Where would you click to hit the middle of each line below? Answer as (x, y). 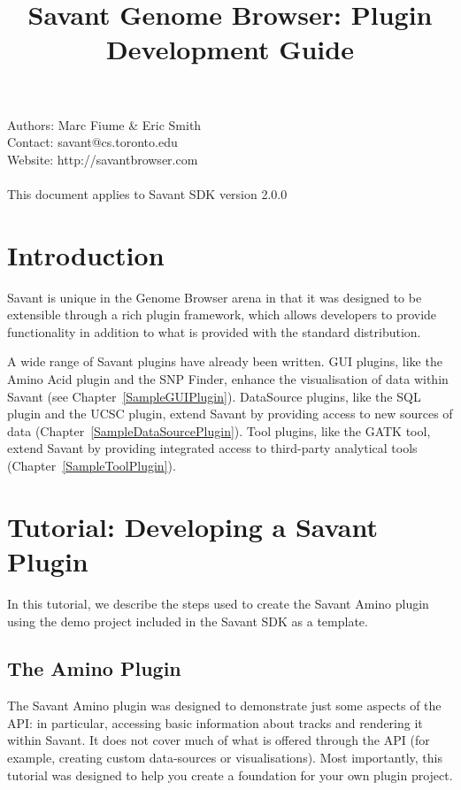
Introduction (86, 254)
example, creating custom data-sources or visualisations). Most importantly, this (225, 758)
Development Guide (230, 49)
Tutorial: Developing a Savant (192, 526)
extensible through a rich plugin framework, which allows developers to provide (222, 314)
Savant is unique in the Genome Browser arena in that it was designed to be (215, 297)
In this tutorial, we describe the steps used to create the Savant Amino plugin (218, 603)
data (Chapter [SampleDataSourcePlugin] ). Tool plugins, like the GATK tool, (219, 430)
